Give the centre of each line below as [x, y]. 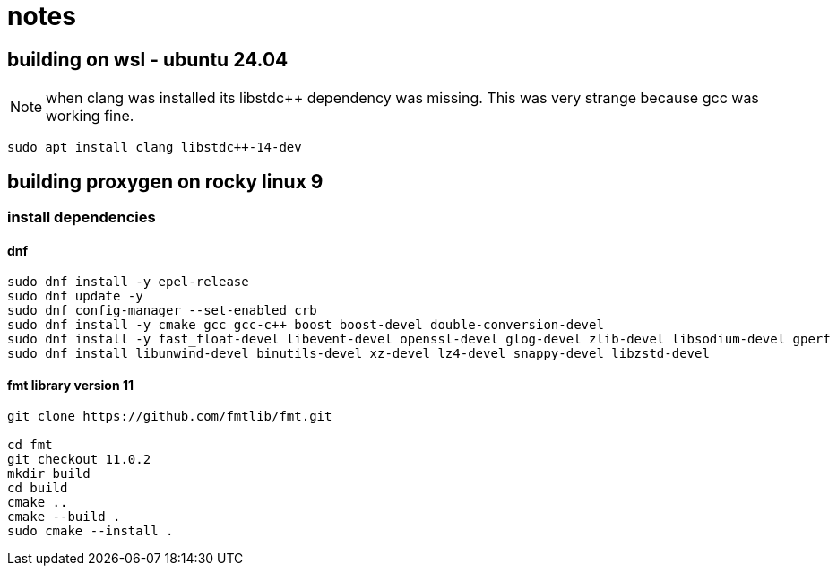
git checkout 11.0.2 [79, 460]
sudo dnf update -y [75, 296]
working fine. [90, 116]
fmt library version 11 [71, 385]
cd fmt [30, 445]
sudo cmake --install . [91, 531]
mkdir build [49, 474]
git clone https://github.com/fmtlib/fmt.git [170, 417]
